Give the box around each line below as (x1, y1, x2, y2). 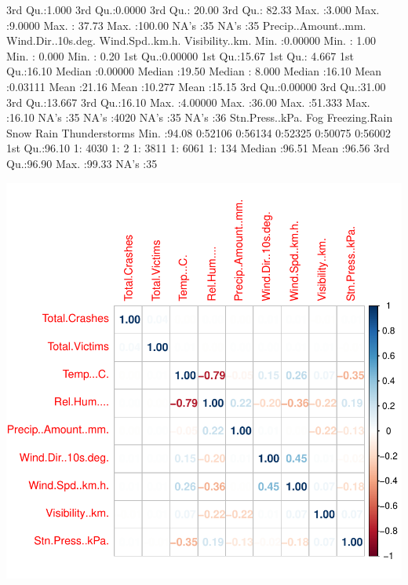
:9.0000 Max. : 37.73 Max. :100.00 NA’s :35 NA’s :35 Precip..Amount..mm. (6, 16, 366, 33)
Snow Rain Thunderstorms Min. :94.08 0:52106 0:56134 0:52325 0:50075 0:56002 (6, 124, 392, 141)
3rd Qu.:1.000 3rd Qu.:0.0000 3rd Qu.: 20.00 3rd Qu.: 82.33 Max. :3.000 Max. (6, 2, 380, 17)
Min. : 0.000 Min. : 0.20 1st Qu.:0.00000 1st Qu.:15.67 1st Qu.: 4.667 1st (6, 47, 354, 64)
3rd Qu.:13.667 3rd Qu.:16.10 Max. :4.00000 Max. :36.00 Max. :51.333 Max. (6, 93, 370, 110)
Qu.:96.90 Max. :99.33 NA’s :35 (6, 155, 158, 171)
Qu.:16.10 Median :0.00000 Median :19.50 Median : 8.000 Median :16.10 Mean (6, 63, 382, 79)
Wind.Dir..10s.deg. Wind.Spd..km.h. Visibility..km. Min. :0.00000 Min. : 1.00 (6, 32, 377, 49)
